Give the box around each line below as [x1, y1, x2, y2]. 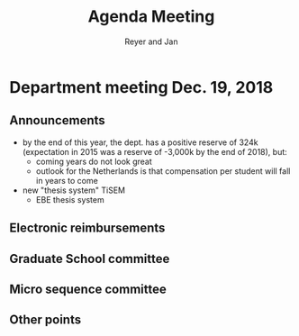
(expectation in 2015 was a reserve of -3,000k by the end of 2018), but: [22, 146, 288, 157]
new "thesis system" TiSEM [22, 185, 126, 195]
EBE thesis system [35, 194, 105, 204]
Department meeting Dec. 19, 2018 [9, 77, 274, 97]
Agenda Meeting [87, 6, 215, 27]
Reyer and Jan [124, 36, 178, 47]
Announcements [9, 113, 105, 128]
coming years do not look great [35, 156, 153, 167]
